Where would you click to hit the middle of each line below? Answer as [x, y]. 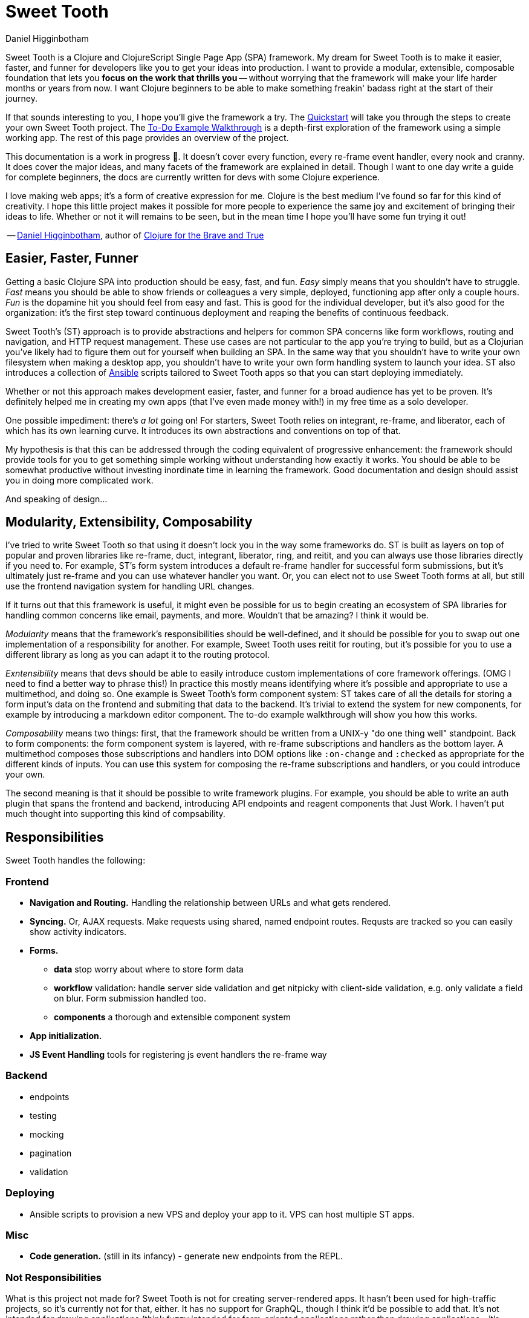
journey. [21, 98]
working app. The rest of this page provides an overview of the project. [147, 137]
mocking [47, 1134]
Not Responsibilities [54, 1277]
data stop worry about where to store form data [149, 969]
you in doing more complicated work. [80, 480]
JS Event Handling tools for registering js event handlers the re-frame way [178, 1055]
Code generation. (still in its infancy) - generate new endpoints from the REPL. [186, 1256]
